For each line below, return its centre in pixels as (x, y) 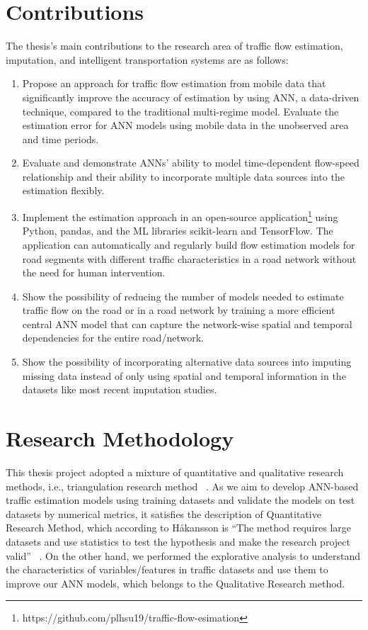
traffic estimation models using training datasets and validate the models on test (180, 500)
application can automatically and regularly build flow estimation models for (189, 244)
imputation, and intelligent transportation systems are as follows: (147, 59)
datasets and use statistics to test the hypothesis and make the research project (178, 541)
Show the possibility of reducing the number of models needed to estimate (183, 296)
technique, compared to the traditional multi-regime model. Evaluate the (180, 111)
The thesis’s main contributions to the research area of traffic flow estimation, (174, 46)
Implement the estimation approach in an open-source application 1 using (180, 216)
